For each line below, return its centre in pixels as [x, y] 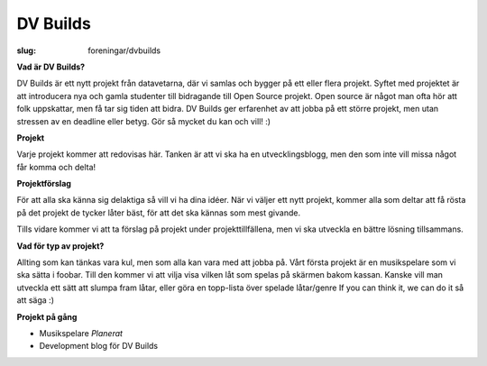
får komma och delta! [56, 167]
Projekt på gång [47, 316]
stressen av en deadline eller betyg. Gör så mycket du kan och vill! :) [143, 121]
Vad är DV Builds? [51, 67]
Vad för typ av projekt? [60, 246]
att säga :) [35, 300]
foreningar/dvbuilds [124, 50]
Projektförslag [44, 184]
